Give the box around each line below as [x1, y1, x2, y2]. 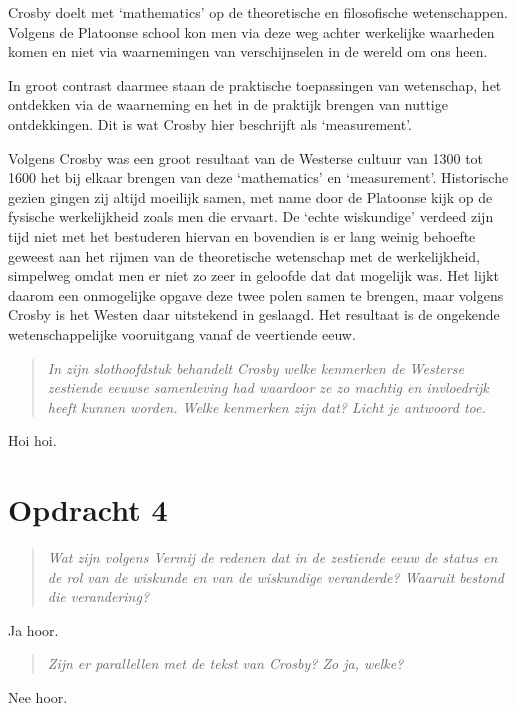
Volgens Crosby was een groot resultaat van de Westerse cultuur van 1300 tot [8, 147, 484, 168]
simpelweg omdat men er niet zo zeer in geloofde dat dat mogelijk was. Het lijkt [8, 265, 499, 286]
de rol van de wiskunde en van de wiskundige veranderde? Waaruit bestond [47, 566, 505, 587]
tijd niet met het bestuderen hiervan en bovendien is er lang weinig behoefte [8, 225, 476, 246]
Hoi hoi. [8, 430, 57, 451]
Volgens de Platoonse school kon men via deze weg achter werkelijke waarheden [8, 21, 495, 42]
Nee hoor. [8, 686, 68, 707]
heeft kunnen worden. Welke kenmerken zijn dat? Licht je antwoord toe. [47, 396, 486, 417]
